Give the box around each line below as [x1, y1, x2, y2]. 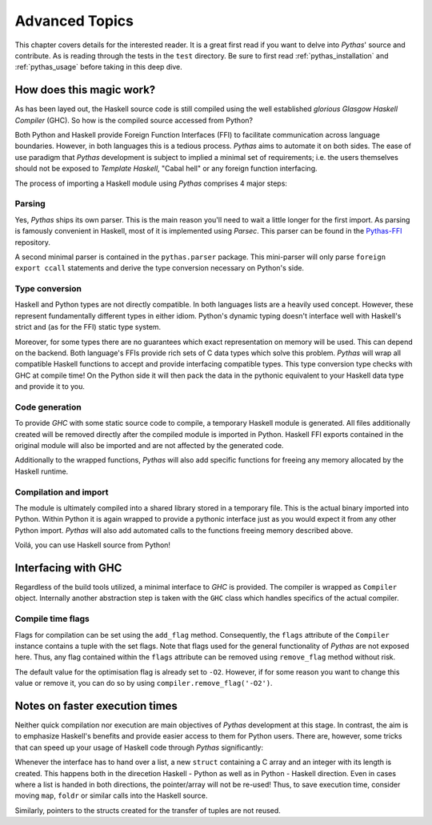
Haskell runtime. [14, 467, 69, 476]
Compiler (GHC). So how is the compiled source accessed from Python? [14, 115, 254, 125]
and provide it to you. [14, 382, 86, 391]
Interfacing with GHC [14, 561, 122, 575]
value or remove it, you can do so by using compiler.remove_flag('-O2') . [14, 679, 273, 688]
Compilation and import [14, 487, 109, 498]
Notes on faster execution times [14, 699, 178, 712]
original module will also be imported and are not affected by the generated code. [14, 441, 284, 451]
